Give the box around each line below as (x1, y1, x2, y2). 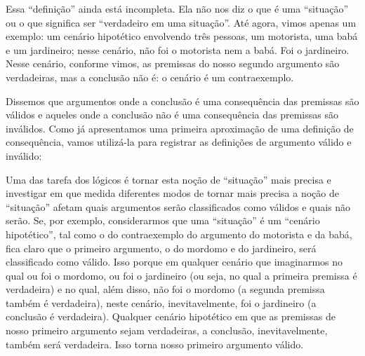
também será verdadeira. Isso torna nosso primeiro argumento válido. (6, 336, 304, 351)
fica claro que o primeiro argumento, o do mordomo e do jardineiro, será (6, 240, 317, 255)
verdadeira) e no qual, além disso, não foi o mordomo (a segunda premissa (6, 282, 325, 296)
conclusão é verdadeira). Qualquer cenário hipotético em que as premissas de (6, 309, 336, 324)
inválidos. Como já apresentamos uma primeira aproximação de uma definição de (6, 121, 354, 135)
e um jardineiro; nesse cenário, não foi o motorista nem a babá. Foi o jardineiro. (6, 42, 350, 57)
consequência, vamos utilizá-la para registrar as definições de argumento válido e (6, 135, 352, 149)
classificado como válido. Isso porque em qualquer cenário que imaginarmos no (6, 254, 343, 269)
